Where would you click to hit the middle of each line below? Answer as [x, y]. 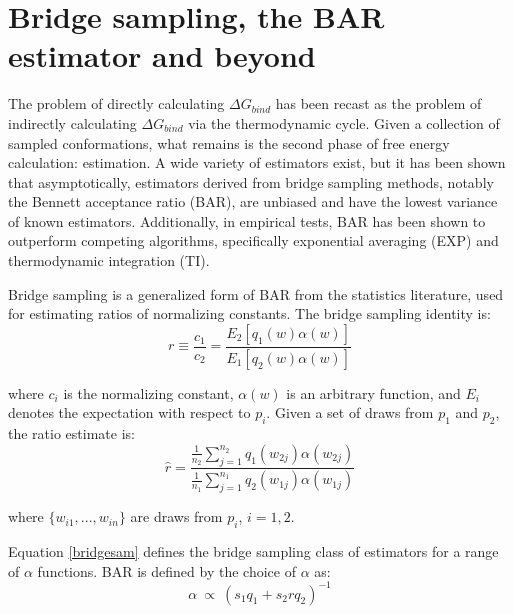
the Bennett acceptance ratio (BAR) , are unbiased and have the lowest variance [253, 201]
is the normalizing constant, [148, 392]
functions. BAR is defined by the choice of [166, 570]
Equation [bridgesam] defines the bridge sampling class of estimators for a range [253, 550]
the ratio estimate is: [71, 433]
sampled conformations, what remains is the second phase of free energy [229, 142]
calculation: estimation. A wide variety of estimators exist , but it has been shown [257, 162]
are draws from [176, 516]
